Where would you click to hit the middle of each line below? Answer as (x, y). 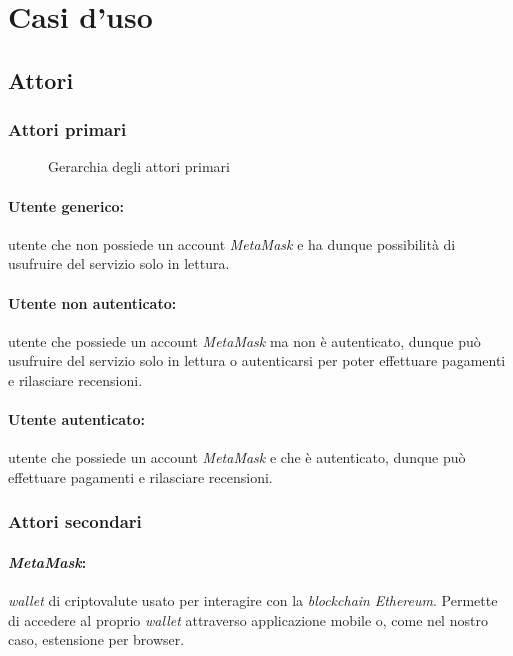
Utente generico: (66, 205)
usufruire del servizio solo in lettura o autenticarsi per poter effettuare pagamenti (257, 360)
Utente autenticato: (76, 419)
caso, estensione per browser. (96, 639)
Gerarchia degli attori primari (139, 166)
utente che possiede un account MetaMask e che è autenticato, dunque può (237, 457)
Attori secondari (75, 521)
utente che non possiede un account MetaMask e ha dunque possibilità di (232, 243)
